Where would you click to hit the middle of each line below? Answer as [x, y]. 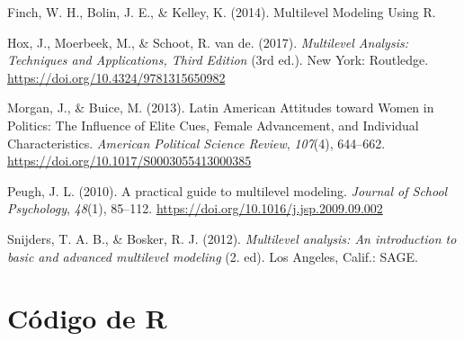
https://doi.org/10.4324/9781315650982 [116, 77]
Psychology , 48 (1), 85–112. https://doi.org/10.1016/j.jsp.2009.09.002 [195, 208]
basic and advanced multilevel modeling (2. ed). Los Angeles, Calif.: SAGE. [213, 256]
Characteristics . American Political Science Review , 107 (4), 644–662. [196, 143]
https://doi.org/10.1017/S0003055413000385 [129, 161]
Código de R [87, 318]
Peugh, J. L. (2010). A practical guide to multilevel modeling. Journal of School [228, 190]
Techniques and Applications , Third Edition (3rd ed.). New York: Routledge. [218, 60]
